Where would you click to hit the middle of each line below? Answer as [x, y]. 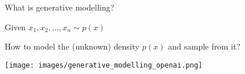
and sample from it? [204, 46]
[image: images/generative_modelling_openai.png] [104, 65]
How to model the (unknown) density [72, 46]
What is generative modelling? [60, 7]
